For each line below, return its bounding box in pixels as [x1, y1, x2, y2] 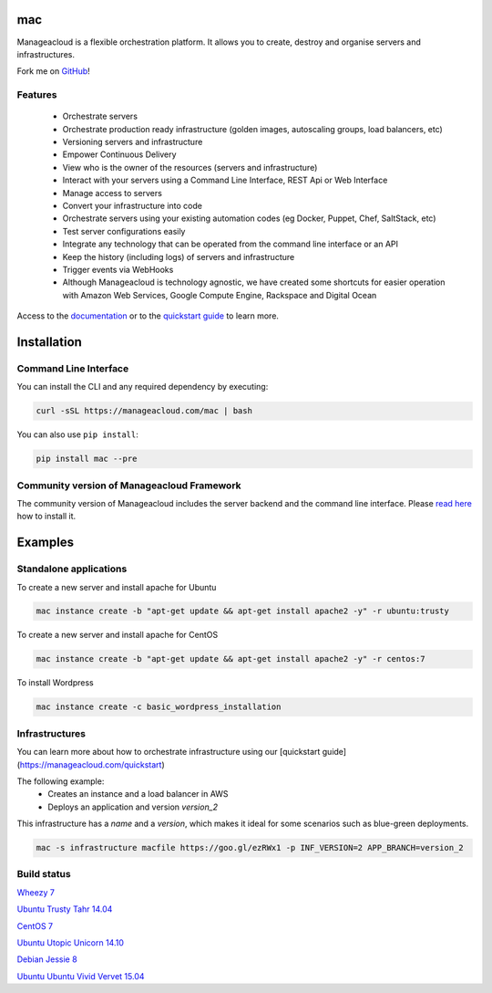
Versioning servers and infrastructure [62, 137, 203, 148]
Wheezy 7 [16, 886, 55, 898]
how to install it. [16, 511, 77, 522]
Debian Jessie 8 [16, 954, 77, 965]
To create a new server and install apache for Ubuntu [16, 581, 217, 592]
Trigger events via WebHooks [62, 264, 174, 275]
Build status [16, 868, 72, 881]
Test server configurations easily [62, 225, 186, 236]
